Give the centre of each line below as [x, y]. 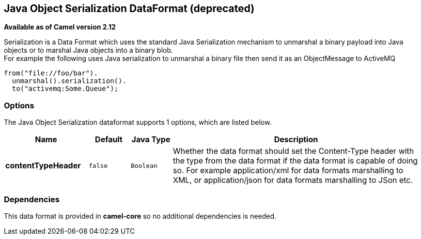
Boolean [144, 165]
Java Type [151, 140]
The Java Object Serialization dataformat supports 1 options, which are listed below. [138, 122]
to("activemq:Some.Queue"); [65, 89]
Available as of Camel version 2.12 [60, 27]
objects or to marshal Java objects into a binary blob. [89, 50]
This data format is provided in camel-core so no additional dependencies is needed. [140, 216]
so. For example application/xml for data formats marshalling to [288, 171]
